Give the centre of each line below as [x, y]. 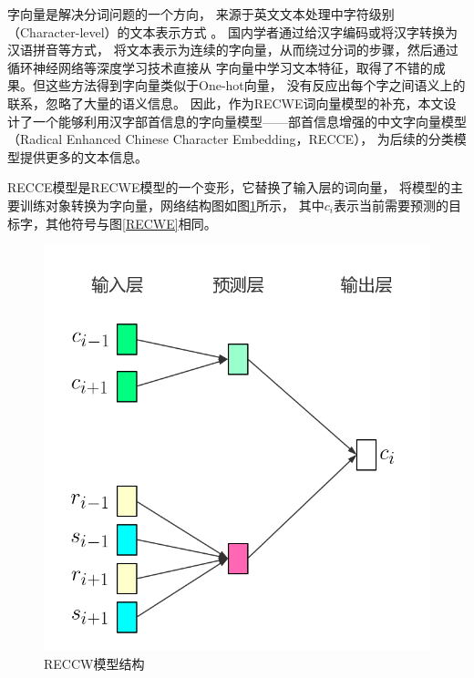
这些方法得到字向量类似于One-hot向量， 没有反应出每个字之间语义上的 [255, 85]
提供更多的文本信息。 [83, 156]
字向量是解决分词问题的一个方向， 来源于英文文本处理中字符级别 [201, 14]
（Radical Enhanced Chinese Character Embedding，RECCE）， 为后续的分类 [231, 139]
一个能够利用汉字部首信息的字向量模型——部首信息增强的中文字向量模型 [249, 121]
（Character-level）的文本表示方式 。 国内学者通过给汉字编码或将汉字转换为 [232, 31]
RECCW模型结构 [94, 663]
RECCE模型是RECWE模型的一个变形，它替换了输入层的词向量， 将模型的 [229, 187]
